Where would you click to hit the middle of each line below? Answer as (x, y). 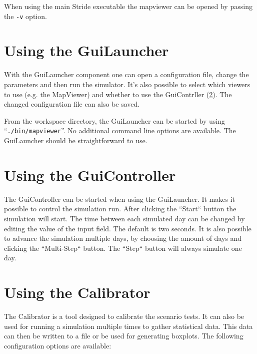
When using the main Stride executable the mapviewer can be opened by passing (128, 6)
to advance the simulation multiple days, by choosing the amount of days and (123, 238)
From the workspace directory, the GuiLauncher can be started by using (114, 120)
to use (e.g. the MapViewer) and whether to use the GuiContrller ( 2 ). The (118, 94)
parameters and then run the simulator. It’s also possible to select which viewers (127, 84)
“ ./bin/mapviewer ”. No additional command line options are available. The (120, 130)
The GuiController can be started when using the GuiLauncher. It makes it (119, 199)
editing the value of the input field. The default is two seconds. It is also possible (128, 228)
